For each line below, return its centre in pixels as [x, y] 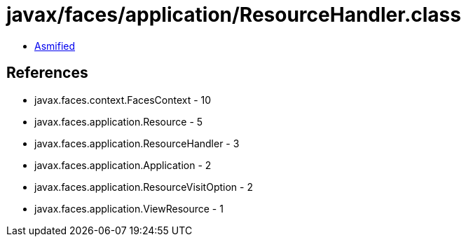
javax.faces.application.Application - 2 [123, 165]
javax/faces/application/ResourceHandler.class [234, 15]
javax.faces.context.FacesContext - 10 [123, 100]
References [47, 73]
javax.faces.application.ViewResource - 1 [129, 208]
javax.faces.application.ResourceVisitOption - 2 [144, 187]
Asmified [55, 46]
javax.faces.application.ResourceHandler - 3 [137, 143]
